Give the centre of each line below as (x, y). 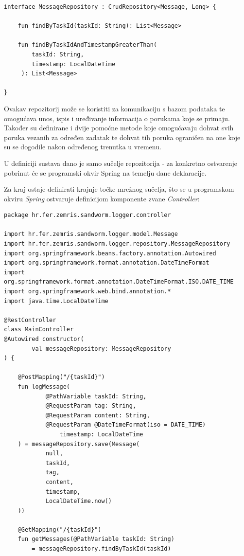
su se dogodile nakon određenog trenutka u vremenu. (83, 147)
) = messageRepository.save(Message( (79, 444)
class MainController (39, 330)
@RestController (30, 320)
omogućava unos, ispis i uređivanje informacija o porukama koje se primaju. (117, 118)
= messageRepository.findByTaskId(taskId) (101, 549)
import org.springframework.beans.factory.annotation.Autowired (110, 253)
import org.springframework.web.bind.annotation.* (87, 292)
